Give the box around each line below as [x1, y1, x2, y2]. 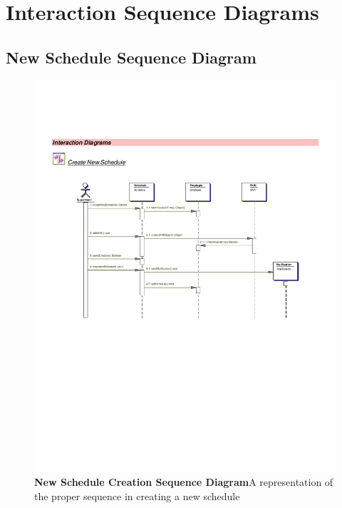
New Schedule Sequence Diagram [6, 46, 256, 68]
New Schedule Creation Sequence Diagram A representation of [34, 474, 333, 489]
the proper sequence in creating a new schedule [34, 488, 240, 503]
